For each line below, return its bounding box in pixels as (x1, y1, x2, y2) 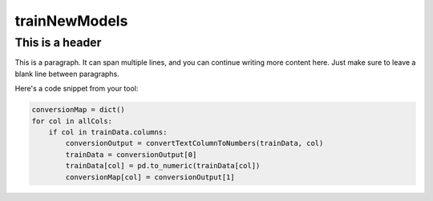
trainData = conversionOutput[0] (65, 150, 197, 159)
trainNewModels (14, 12, 128, 30)
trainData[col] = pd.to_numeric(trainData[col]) (65, 161, 261, 171)
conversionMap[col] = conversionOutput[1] (65, 172, 236, 182)
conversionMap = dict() (31, 105, 126, 115)
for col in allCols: (31, 116, 112, 126)
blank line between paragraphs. (14, 69, 119, 78)
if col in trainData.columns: (48, 127, 168, 136)
